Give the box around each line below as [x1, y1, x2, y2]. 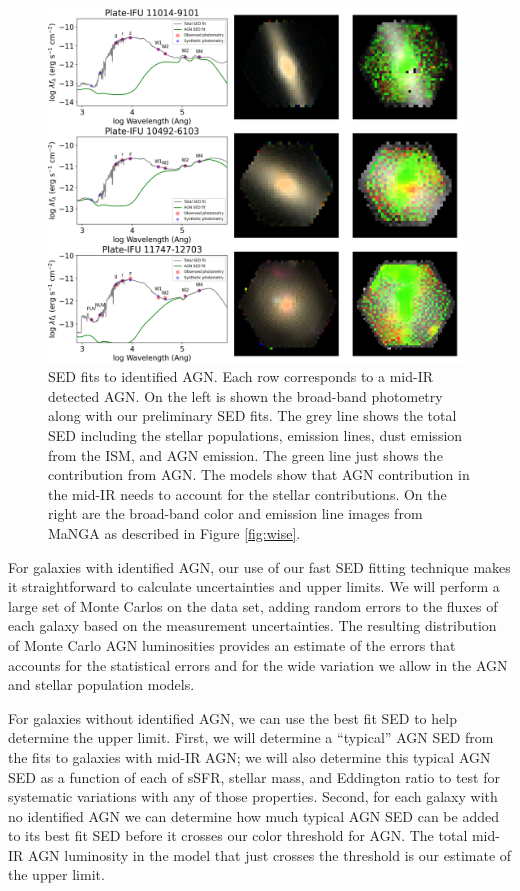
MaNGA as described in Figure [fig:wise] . [48, 522, 301, 543]
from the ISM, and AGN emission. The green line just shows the [48, 444, 443, 465]
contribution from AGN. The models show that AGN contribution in [48, 464, 470, 485]
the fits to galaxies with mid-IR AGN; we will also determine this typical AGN [8, 746, 491, 767]
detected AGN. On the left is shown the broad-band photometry [48, 385, 443, 406]
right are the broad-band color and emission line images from [48, 503, 423, 524]
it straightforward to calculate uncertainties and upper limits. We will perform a [8, 576, 500, 597]
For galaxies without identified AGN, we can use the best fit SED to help [8, 707, 457, 728]
